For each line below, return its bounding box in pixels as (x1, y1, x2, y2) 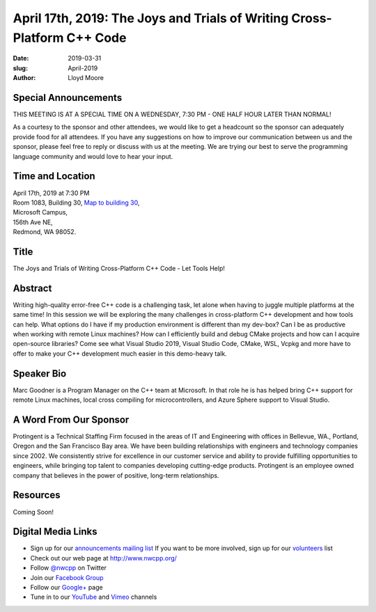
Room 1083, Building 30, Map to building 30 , (13, 198, 140, 207)
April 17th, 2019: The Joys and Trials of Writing (13, 10, 289, 26)
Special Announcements (13, 91, 123, 104)
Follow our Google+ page (30, 583, 104, 591)
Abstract (13, 282, 52, 294)
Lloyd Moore (68, 74, 104, 82)
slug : (13, 63, 28, 72)
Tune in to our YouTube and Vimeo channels (30, 593, 157, 602)
